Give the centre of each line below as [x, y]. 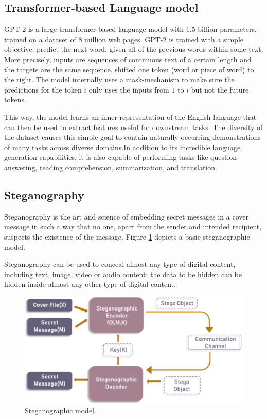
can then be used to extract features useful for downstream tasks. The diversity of [133, 127]
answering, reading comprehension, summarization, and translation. [111, 167]
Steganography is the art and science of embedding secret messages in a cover [126, 216]
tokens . [15, 99]
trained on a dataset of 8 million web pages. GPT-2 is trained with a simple [124, 39]
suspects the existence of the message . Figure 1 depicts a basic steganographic [127, 236]
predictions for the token [43, 89]
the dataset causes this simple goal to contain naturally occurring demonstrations [132, 137]
